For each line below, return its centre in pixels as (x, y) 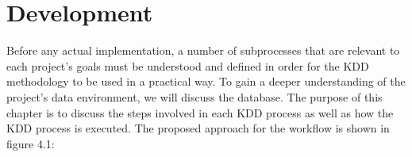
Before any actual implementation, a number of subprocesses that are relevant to (203, 50)
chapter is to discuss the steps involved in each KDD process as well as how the (200, 112)
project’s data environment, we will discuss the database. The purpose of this (194, 96)
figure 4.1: (31, 143)
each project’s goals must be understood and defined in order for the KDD (188, 65)
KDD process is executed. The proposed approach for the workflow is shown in (198, 128)
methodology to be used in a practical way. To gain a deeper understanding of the (206, 81)
